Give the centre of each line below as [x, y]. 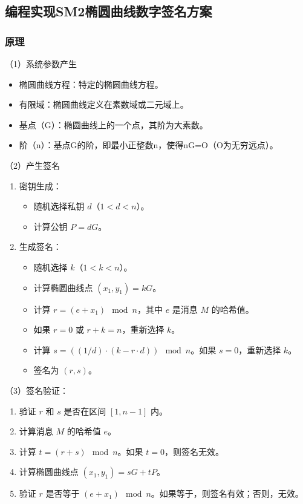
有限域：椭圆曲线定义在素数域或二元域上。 [104, 104]
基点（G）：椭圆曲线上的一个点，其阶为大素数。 [113, 124]
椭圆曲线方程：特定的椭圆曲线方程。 [91, 84]
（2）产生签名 [32, 165]
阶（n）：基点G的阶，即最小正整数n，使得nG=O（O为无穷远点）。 [148, 145]
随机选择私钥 [59, 206]
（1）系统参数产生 [41, 64]
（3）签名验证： [37, 390]
